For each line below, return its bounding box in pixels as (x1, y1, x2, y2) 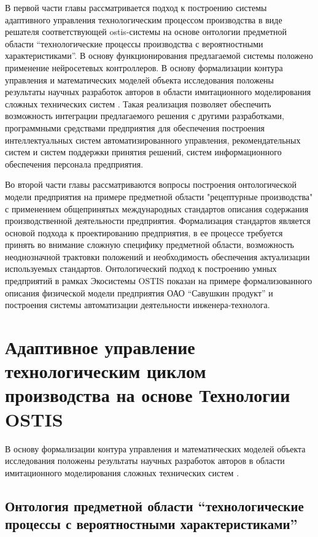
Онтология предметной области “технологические (5, 496, 304, 515)
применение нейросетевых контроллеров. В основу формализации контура (5, 61, 283, 74)
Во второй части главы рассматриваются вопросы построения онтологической (5, 178, 297, 191)
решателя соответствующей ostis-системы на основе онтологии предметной (5, 25, 287, 38)
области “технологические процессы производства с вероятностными (5, 37, 263, 50)
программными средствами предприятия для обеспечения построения (5, 121, 265, 134)
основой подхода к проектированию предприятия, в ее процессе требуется (5, 226, 283, 239)
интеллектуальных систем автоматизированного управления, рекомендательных (5, 133, 301, 146)
